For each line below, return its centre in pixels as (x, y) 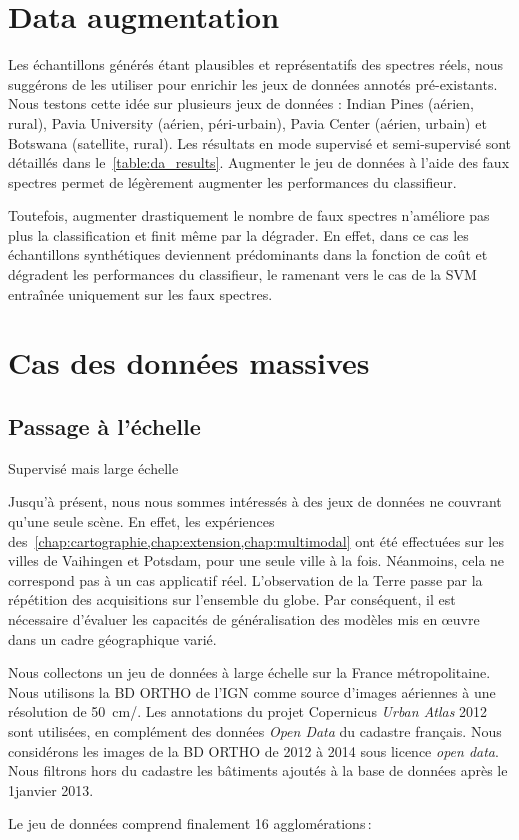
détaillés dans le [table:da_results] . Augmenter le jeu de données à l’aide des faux (259, 162)
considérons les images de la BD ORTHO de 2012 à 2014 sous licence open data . (253, 750)
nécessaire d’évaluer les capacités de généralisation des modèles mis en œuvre (244, 618)
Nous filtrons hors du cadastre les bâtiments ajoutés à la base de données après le (258, 770)
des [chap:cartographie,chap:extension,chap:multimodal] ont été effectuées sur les (256, 540)
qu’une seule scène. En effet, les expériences (141, 521)
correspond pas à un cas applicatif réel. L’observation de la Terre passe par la (245, 579)
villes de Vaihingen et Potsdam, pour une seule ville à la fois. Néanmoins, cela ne (256, 560)
